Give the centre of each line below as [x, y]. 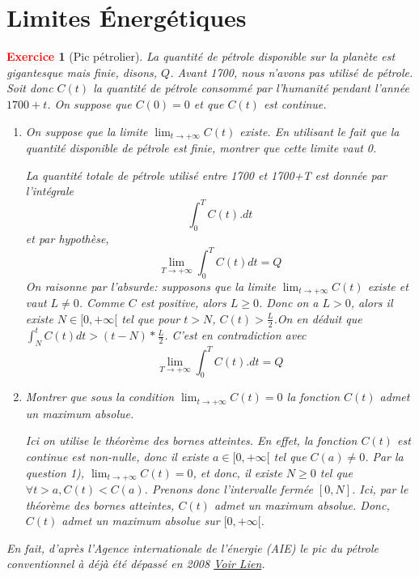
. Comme [102, 303]
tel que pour [151, 318]
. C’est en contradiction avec [235, 335]
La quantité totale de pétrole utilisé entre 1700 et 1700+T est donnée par [206, 175]
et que [209, 103]
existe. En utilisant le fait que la [320, 131]
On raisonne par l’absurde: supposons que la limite [150, 286]
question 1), [55, 472]
